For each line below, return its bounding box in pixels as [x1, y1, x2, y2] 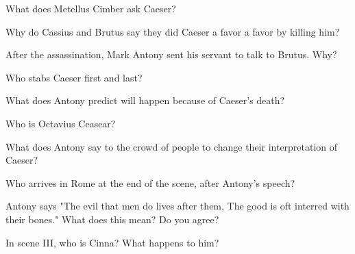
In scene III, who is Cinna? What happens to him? [5, 235, 219, 249]
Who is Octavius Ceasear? [5, 116, 116, 130]
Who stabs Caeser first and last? [5, 70, 143, 84]
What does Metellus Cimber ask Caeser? [5, 1, 176, 15]
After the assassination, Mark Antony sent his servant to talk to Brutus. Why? [5, 47, 337, 62]
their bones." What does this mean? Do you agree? [5, 212, 219, 226]
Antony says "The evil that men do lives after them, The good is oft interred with [5, 199, 350, 213]
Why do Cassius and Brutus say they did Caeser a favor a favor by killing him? [5, 24, 340, 38]
